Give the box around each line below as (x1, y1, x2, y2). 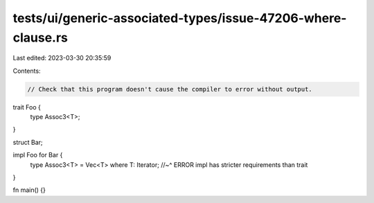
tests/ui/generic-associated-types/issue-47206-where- (12, 10, 347, 26)
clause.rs (12, 30, 69, 45)
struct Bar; (12, 138, 43, 146)
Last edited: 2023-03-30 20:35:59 (12, 54, 112, 62)
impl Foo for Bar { (12, 151, 63, 159)
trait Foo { (12, 103, 42, 111)
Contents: (12, 67, 41, 75)
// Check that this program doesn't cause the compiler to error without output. (27, 85, 313, 93)
